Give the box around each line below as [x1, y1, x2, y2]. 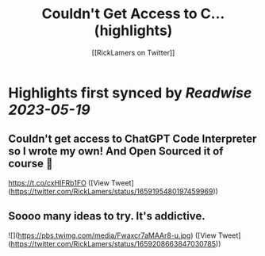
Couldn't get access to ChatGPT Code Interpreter [8, 132, 257, 146]
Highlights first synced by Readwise [8, 84, 252, 101]
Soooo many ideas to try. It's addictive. [8, 209, 205, 223]
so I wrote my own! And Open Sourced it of [8, 144, 224, 159]
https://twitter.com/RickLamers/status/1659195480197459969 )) [10, 186, 218, 196]
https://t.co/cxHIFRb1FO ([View [8, 178, 109, 187]
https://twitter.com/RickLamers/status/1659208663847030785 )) [10, 239, 221, 248]
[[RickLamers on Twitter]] [91, 48, 175, 57]
